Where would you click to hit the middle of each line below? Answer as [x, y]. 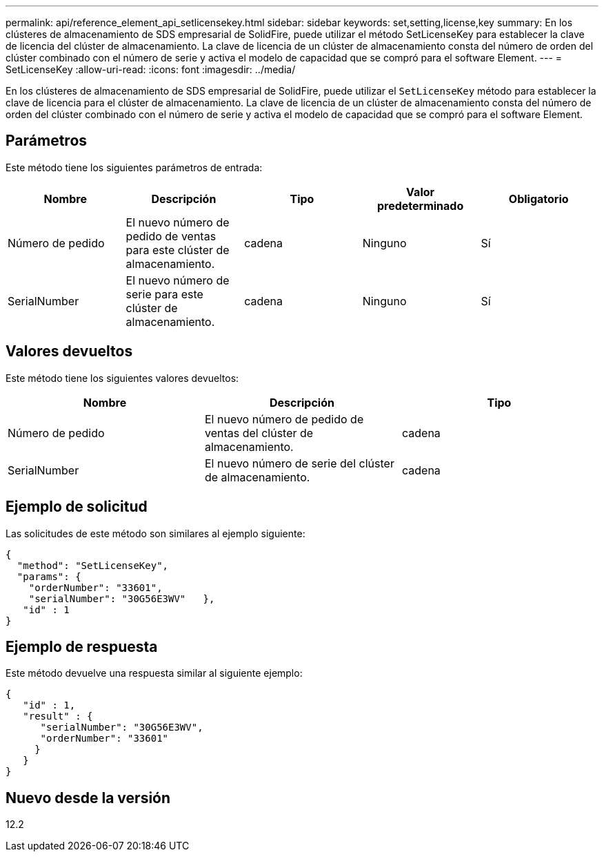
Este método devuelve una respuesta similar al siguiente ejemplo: [154, 673]
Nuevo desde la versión [88, 798]
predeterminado [420, 205]
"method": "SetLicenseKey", [93, 565]
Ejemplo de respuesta [82, 646]
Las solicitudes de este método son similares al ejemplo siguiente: [155, 533]
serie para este [164, 294]
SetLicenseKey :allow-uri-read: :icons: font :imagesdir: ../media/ [151, 69]
